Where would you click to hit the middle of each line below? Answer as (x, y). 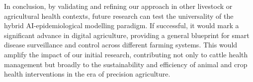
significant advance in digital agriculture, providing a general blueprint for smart (127, 35)
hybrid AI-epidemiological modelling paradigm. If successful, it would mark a (122, 25)
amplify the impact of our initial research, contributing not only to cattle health (126, 54)
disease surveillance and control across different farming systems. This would (121, 45)
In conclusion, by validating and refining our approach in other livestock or (118, 6)
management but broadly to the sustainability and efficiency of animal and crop (126, 64)
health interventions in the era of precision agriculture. (87, 74)
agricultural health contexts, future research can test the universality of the (119, 16)
